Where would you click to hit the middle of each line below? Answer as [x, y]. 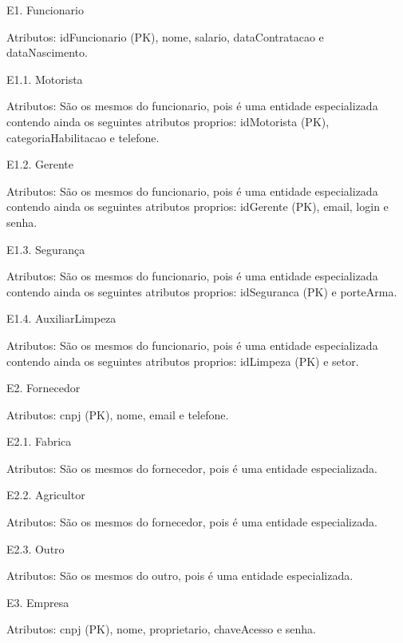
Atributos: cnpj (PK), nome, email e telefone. [118, 414]
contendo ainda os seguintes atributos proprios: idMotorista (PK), [168, 121]
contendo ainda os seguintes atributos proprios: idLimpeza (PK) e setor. [183, 361]
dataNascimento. [47, 52]
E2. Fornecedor [43, 388]
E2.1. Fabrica [39, 441]
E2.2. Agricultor [46, 495]
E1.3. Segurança [46, 249]
